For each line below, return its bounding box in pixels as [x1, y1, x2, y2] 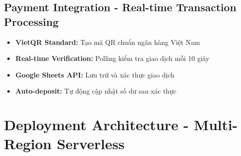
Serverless [56, 134, 125, 154]
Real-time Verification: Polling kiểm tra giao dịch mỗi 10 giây [15, 53, 209, 63]
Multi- [194, 115, 238, 135]
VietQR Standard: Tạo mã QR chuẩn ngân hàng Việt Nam [15, 37, 200, 47]
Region [4, 134, 52, 154]
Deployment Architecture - [4, 115, 189, 135]
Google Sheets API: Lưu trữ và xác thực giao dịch [15, 69, 174, 79]
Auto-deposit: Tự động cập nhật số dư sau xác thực [15, 86, 177, 96]
